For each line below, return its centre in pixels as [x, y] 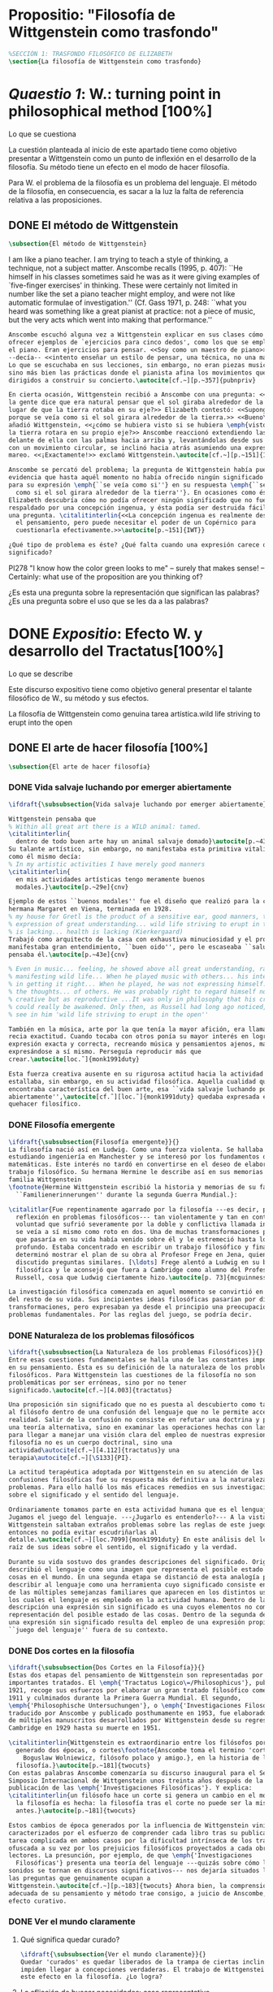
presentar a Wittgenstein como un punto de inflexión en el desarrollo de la [132, 158]
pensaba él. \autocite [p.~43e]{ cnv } [69, 955]
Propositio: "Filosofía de [92, 15]
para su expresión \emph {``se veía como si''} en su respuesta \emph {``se [138, 485]
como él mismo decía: [45, 857]
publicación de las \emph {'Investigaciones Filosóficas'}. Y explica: [130, 1788]
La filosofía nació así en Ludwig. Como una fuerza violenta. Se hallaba [136, 1150]
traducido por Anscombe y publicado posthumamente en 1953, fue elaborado [138, 1713]
